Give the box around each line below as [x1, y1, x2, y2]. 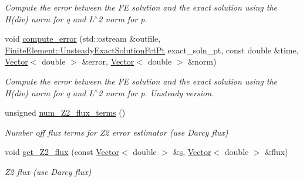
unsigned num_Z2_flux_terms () [5, 106, 126, 119]
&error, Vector [82, 55, 134, 68]
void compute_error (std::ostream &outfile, [5, 32, 161, 45]
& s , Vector [173, 146, 211, 158]
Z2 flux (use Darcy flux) [5, 165, 92, 177]
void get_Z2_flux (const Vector [5, 146, 119, 158]
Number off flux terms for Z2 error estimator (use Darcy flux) [5, 126, 228, 138]
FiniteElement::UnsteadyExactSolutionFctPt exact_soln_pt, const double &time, [5, 43, 299, 56]
